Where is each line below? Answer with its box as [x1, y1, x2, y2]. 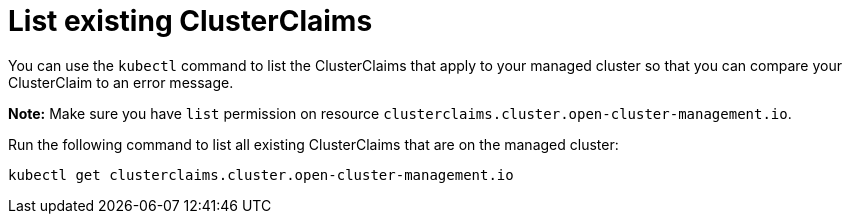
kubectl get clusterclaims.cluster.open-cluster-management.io [8, 166, 514, 183]
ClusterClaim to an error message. [8, 73, 234, 91]
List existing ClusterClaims [8, 4, 373, 38]
